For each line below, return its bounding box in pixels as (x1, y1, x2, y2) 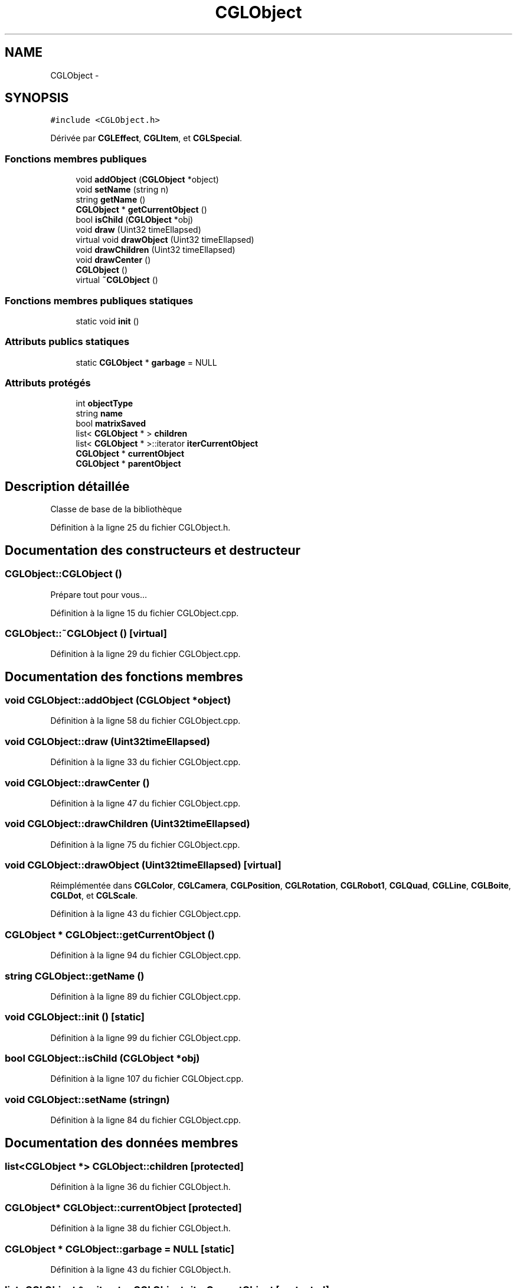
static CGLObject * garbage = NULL (76, 357, 217, 367)
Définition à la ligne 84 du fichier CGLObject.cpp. (50, 1115, 241, 1126)
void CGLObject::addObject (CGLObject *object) (5, 694, 231, 707)
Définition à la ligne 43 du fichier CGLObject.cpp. (50, 909, 241, 919)
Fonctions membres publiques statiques (5, 294, 194, 307)
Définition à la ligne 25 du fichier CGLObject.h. (50, 522, 231, 533)
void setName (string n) (76, 184, 169, 195)
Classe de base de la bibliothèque (50, 504, 182, 515)
